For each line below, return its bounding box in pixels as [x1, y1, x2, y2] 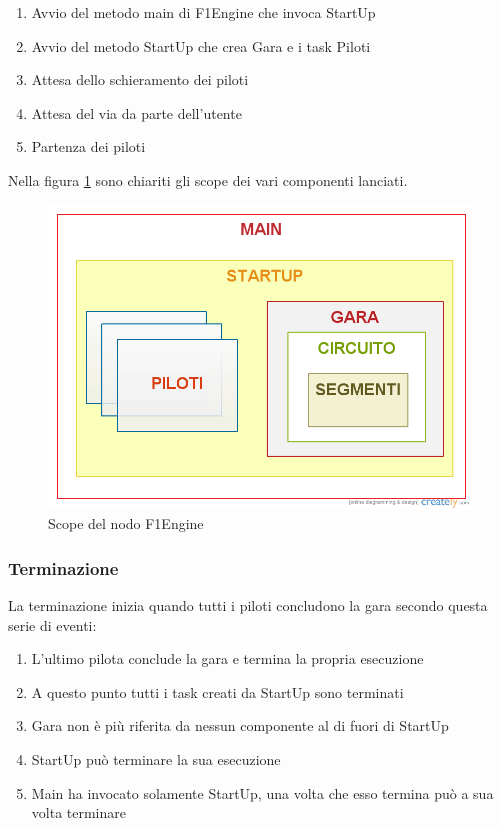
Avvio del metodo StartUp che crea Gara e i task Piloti [31, 35, 371, 56]
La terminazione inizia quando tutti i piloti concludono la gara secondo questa [8, 595, 488, 616]
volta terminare [31, 802, 126, 823]
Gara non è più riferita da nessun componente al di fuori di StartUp [31, 715, 449, 736]
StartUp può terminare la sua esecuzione [31, 749, 281, 769]
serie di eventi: [8, 614, 97, 635]
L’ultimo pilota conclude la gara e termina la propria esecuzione [31, 648, 424, 669]
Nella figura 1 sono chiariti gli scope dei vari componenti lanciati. [8, 169, 408, 190]
